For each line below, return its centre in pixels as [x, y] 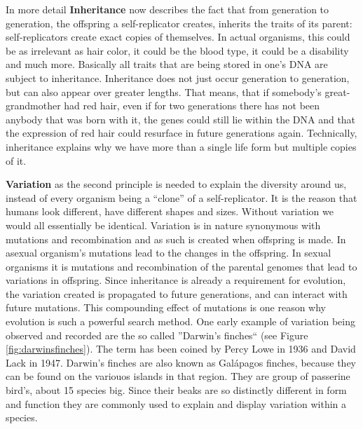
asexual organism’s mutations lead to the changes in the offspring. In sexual [169, 253]
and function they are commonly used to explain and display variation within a [176, 403]
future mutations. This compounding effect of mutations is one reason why [166, 307]
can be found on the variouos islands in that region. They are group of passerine [178, 376]
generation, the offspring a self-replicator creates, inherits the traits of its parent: [179, 23]
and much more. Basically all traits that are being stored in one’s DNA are [167, 64]
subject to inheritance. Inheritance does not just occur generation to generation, [178, 77]
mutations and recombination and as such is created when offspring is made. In [176, 239]
